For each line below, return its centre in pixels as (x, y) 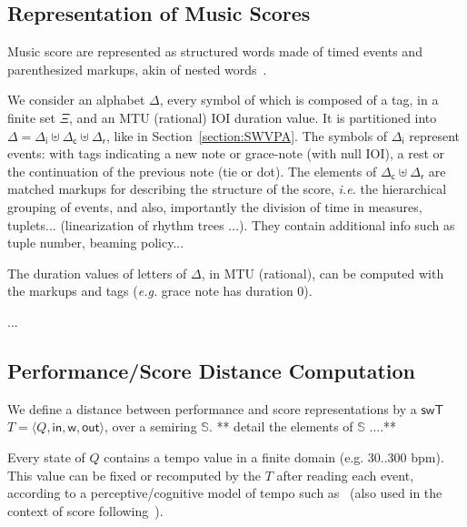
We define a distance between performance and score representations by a (212, 408)
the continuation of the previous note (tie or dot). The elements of (192, 171)
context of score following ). (85, 510)
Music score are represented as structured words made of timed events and (215, 51)
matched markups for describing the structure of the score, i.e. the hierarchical (227, 189)
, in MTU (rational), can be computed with (323, 273)
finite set (31, 117)
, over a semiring (151, 426)
